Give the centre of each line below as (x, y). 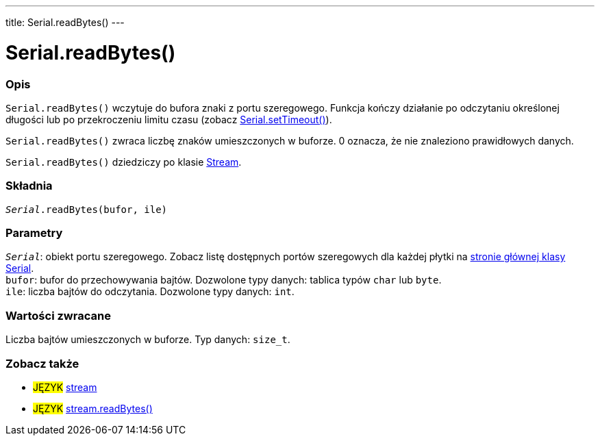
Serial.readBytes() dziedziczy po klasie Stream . (124, 162)
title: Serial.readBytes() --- (65, 22)
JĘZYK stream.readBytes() (93, 408)
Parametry (34, 233)
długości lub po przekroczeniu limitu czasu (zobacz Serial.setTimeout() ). (169, 119)
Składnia (29, 186)
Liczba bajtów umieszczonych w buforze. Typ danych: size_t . (148, 340)
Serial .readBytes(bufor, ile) (87, 209)
